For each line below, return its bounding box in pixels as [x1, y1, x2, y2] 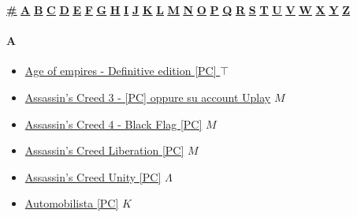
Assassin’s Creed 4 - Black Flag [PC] [24, 115, 203, 132]
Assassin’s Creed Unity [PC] [24, 168, 162, 185]
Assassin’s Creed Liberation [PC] [24, 142, 184, 159]
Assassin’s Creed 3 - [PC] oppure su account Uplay [24, 88, 271, 105]
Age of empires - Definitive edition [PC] [24, 62, 217, 79]
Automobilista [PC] [24, 195, 119, 211]
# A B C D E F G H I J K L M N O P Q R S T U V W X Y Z [6, 2, 351, 17]
